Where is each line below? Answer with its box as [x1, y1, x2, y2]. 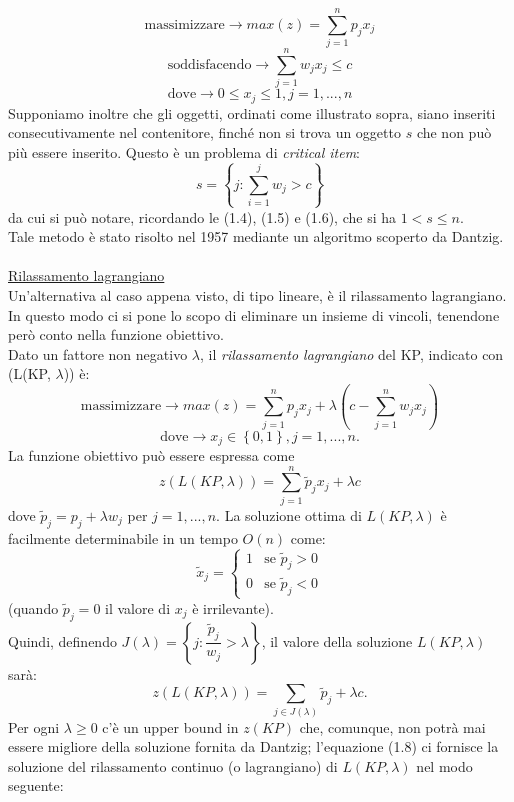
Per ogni [8, 716, 60, 737]
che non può [416, 122, 492, 143]
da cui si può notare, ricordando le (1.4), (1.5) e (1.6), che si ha [8, 206, 396, 227]
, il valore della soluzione [261, 630, 413, 651]
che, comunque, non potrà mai [299, 716, 486, 737]
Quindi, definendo [8, 630, 117, 651]
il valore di [105, 597, 171, 618]
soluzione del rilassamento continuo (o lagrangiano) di [8, 755, 338, 776]
